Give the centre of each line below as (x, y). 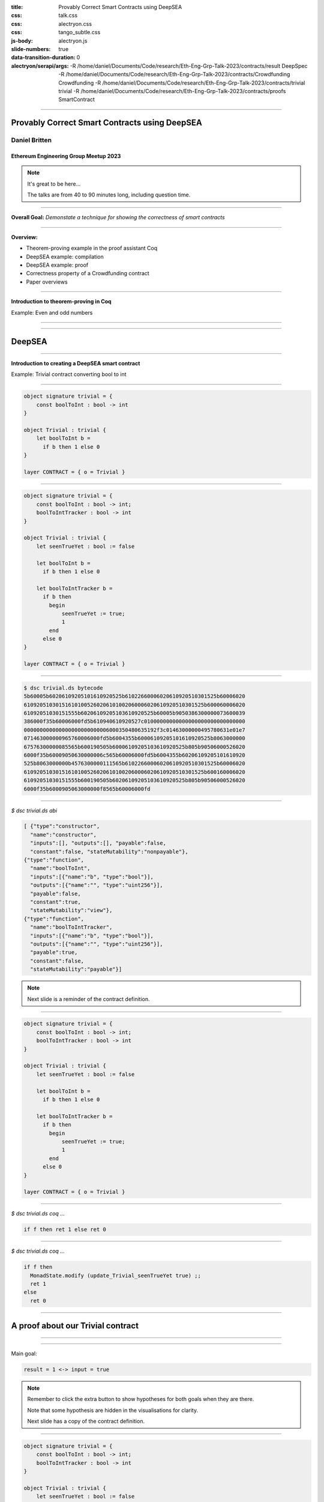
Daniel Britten (31, 140)
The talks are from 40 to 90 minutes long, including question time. (109, 195)
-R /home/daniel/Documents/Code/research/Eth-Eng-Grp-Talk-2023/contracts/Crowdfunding (174, 74)
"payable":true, (54, 953)
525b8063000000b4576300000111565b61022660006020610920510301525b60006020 (134, 764)
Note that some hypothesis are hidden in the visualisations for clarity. (112, 1410)
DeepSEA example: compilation (65, 257)
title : (17, 7)
